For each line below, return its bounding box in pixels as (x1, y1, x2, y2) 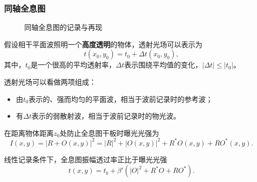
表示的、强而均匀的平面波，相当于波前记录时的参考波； (28, 93, 213, 104)
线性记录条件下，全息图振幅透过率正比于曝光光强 (4, 154, 167, 164)
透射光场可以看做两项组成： (4, 77, 96, 87)
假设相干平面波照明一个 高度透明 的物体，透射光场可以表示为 (4, 39, 202, 49)
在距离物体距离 (4, 127, 54, 138)
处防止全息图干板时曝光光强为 (60, 127, 159, 138)
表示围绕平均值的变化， (124, 59, 202, 70)
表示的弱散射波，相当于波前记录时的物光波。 (31, 111, 181, 121)
